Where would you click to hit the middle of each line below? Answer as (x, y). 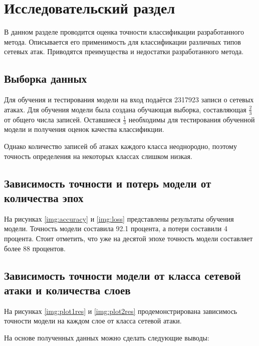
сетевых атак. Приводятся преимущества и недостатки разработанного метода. (124, 51)
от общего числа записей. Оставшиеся (62, 119)
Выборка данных (46, 78)
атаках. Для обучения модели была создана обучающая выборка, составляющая (125, 109)
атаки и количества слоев (67, 290)
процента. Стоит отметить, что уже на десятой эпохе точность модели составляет (128, 238)
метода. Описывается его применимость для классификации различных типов (122, 41)
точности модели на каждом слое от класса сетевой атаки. (93, 321)
